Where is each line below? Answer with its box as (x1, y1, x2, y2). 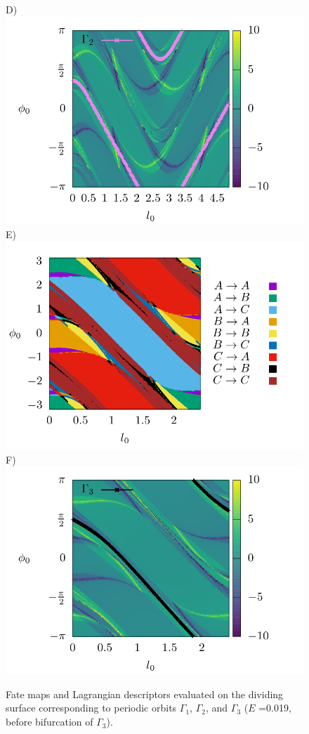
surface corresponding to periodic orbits (6, 700, 177, 715)
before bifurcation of (6, 714, 93, 729)
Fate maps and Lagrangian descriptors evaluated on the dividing (6, 686, 284, 701)
